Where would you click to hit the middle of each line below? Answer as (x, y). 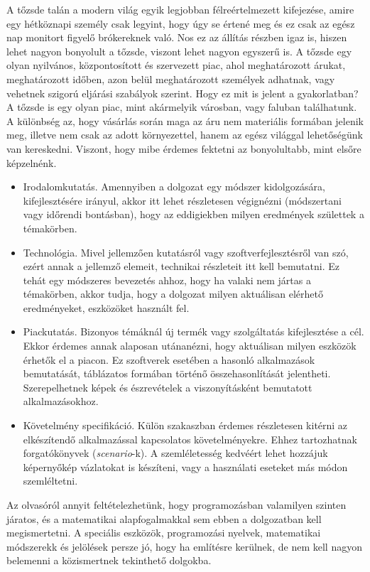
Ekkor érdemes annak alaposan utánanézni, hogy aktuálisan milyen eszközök (190, 346)
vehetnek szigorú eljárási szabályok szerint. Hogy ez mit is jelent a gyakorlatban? (183, 93)
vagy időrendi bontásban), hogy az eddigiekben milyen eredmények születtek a (194, 214)
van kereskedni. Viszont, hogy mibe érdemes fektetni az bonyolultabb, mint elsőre (184, 148)
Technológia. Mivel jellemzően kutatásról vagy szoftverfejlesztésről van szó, (186, 252)
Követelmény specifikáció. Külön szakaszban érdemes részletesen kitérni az (185, 425)
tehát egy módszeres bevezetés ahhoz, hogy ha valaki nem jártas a (167, 280)
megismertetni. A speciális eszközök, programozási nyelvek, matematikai (164, 533)
